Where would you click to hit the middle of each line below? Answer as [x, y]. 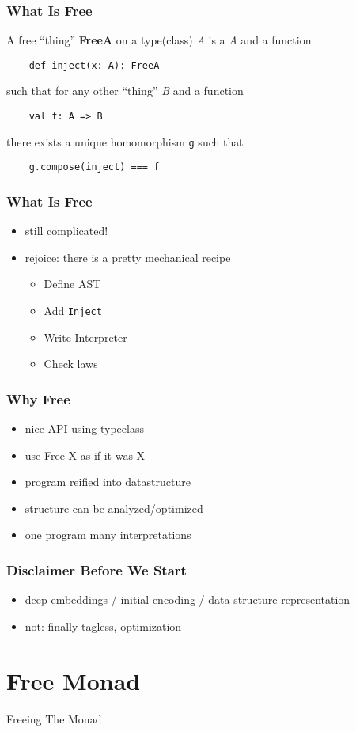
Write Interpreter [85, 337]
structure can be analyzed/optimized [114, 508]
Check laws [71, 364]
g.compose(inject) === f [94, 167]
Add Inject [73, 311]
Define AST [72, 284]
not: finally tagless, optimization [103, 626]
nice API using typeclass [84, 429]
